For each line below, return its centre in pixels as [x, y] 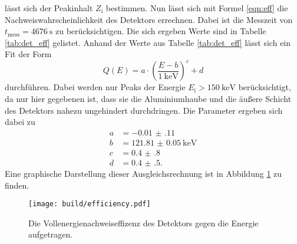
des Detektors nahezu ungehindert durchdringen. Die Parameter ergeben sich [144, 110]
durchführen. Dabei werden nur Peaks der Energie [95, 87]
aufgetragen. [51, 234]
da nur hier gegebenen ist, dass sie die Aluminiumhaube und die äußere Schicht [148, 99]
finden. [17, 185]
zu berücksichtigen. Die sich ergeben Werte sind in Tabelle [161, 31]
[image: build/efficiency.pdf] [90, 204]
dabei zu [20, 122]
